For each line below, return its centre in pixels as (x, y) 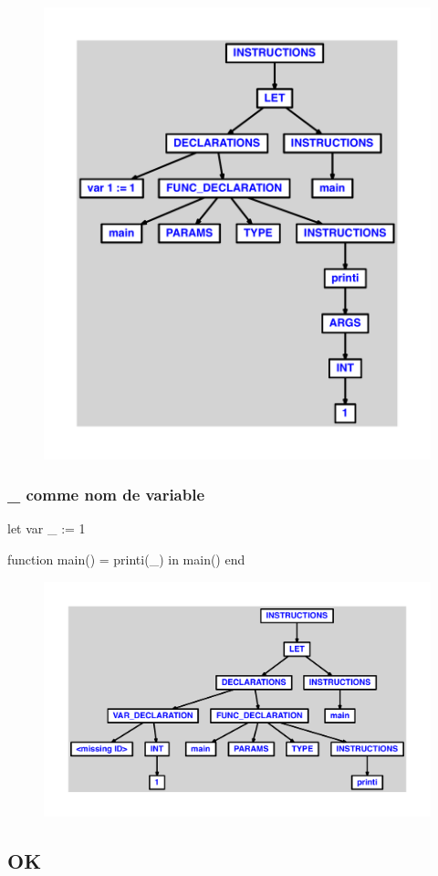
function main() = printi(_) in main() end (126, 559)
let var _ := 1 (47, 528)
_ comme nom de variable (106, 495)
